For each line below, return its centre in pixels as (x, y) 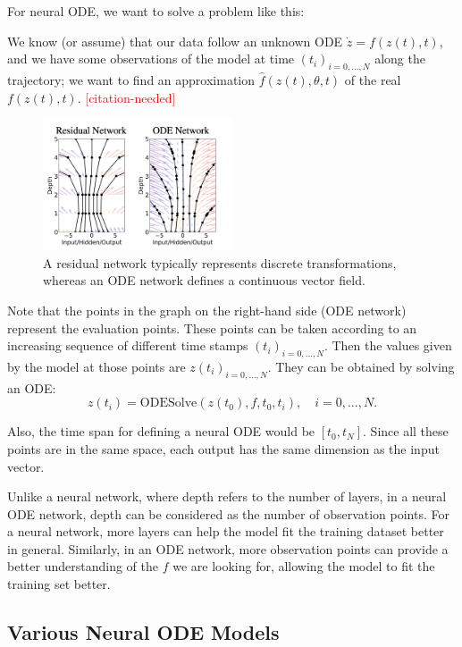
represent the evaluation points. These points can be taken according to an (212, 328)
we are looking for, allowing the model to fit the (304, 566)
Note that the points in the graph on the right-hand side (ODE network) (207, 310)
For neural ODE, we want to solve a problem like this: (156, 11)
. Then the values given (388, 345)
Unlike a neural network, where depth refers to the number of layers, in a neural (227, 496)
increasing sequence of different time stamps (128, 345)
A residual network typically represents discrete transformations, (220, 262)
